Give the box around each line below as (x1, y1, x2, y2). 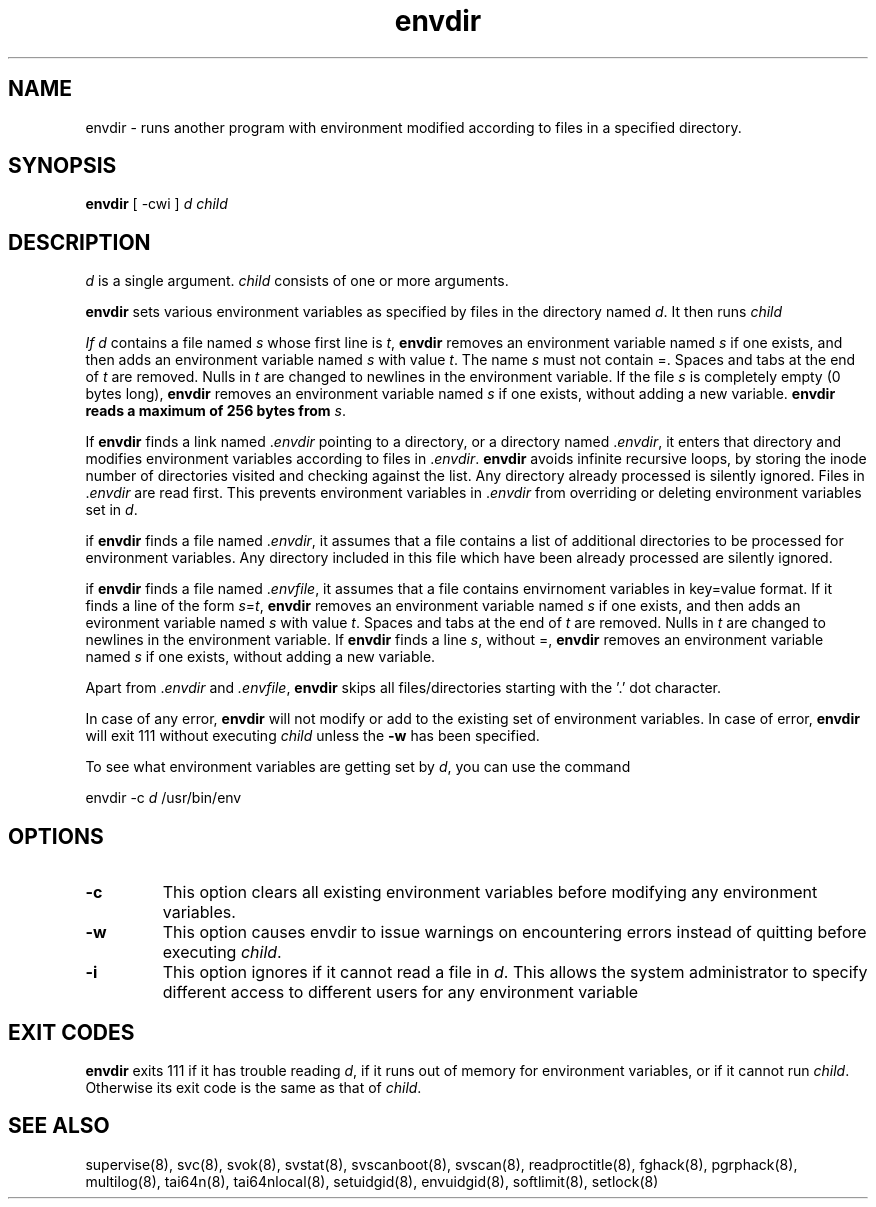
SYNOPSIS (8, 153, 117, 179)
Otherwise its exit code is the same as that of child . (85, 1078, 422, 1096)
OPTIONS (8, 823, 104, 849)
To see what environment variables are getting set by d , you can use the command (85, 758, 631, 776)
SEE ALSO (8, 1113, 110, 1139)
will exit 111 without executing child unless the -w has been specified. (85, 727, 540, 745)
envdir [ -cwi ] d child (85, 195, 228, 213)
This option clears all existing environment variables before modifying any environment (162, 882, 818, 903)
